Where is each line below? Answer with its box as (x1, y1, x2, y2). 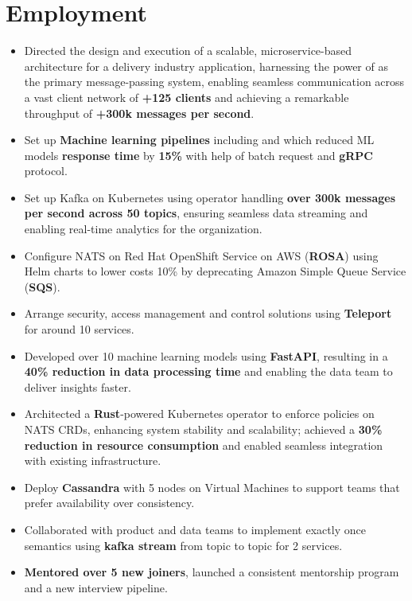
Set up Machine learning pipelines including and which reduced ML (24, 131, 375, 148)
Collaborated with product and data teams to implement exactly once (24, 521, 366, 537)
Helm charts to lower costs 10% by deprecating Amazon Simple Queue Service (24, 263, 406, 279)
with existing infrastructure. (24, 452, 161, 469)
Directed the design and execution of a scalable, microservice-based (24, 42, 352, 59)
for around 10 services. (24, 321, 134, 338)
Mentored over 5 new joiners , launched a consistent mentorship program (24, 564, 399, 580)
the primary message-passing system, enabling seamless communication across (24, 73, 405, 90)
